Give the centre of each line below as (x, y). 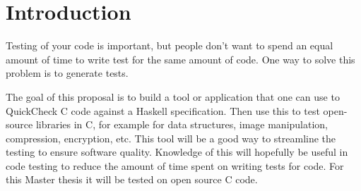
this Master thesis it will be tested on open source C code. (132, 179)
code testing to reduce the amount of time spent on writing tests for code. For (175, 165)
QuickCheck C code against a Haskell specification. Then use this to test (163, 110)
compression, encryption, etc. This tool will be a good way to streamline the (171, 138)
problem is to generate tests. (67, 73)
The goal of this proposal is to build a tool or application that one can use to (173, 96)
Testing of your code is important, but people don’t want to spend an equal (170, 45)
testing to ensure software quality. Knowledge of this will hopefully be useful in (177, 152)
